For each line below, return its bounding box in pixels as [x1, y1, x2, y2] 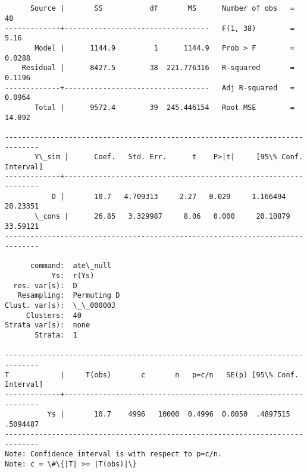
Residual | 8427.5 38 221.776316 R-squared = [21, 64, 295, 72]
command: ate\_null [30, 261, 111, 270]
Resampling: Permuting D [17, 291, 120, 300]
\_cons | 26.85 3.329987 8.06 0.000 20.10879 [35, 212, 290, 221]
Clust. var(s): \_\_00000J [5, 301, 116, 310]
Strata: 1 [35, 330, 77, 339]
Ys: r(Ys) [51, 272, 95, 280]
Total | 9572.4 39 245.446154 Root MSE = [35, 103, 295, 112]
